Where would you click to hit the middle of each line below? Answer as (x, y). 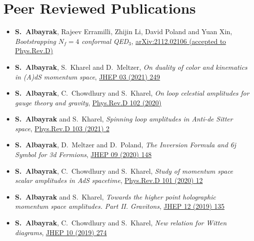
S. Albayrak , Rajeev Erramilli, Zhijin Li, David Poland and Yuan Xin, (124, 31)
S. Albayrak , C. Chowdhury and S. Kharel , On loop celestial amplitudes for (132, 93)
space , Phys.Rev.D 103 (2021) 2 (62, 128)
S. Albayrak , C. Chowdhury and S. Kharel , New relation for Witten (121, 223)
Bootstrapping (35, 41)
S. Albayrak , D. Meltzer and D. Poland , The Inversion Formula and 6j (126, 145)
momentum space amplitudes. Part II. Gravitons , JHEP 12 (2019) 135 (120, 206)
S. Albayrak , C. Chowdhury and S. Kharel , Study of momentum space (124, 171)
